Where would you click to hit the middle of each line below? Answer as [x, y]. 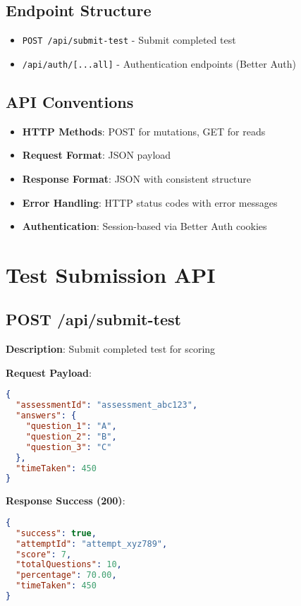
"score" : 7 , [44, 554]
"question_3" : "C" [69, 447]
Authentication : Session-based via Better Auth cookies [145, 226]
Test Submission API [111, 274]
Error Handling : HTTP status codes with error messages [150, 202]
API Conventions [70, 101]
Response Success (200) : [66, 501]
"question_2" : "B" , [71, 436]
